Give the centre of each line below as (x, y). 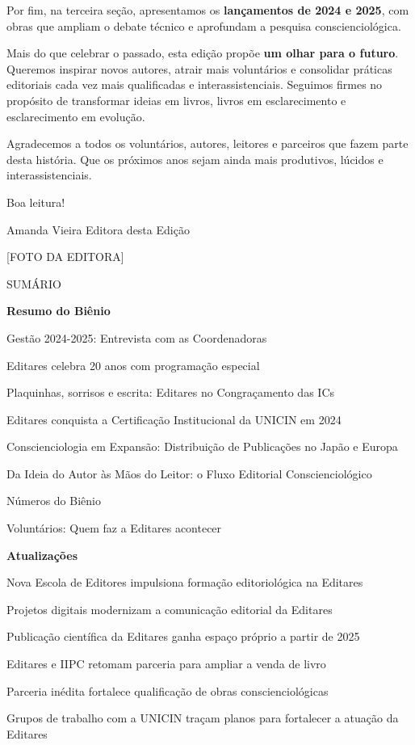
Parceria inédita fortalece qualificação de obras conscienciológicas (168, 690)
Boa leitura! (36, 202)
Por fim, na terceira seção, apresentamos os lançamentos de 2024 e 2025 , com (208, 10)
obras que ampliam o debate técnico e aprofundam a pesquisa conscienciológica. (204, 25)
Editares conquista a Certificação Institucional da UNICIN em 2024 (174, 419)
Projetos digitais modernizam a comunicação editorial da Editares (170, 609)
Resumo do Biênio (59, 311)
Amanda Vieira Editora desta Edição (98, 229)
